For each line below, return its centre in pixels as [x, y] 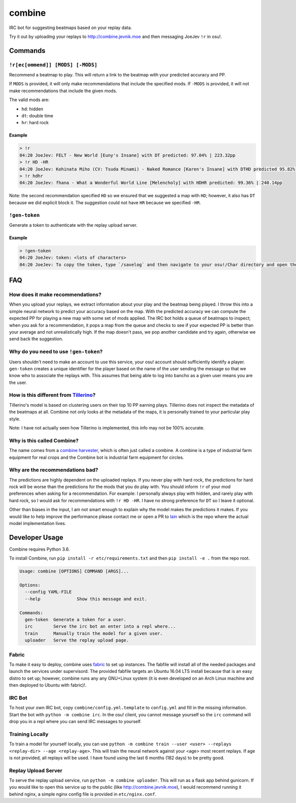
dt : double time [37, 116]
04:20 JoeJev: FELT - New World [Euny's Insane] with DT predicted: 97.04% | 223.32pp [128, 155]
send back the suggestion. [36, 339]
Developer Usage [36, 537]
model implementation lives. [38, 523]
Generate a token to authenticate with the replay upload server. [73, 225]
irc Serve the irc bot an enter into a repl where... [100, 627]
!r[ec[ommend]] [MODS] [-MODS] [53, 65]
